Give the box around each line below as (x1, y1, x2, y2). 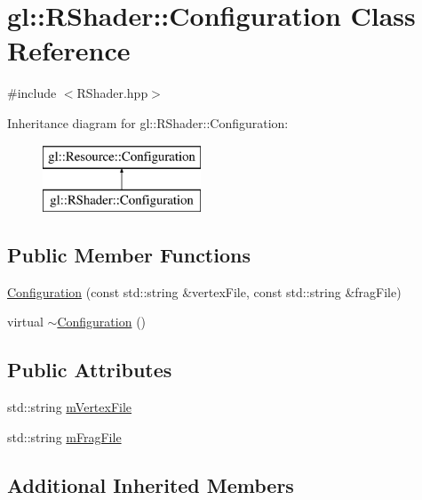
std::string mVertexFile (7, 398, 132, 416)
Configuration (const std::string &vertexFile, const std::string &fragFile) (7, 282, 402, 301)
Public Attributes (7, 356, 172, 383)
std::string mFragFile (7, 427, 122, 446)
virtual (7, 312, 44, 331)
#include (7, 84, 57, 102)
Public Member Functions (7, 241, 251, 269)
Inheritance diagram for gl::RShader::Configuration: (7, 113, 289, 132)
